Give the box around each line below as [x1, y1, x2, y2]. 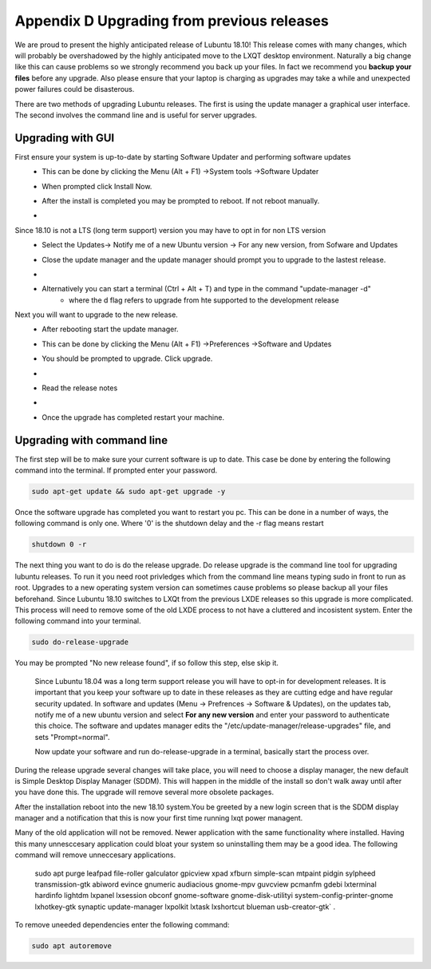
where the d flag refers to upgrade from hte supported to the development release [69, 295, 339, 305]
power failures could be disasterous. [14, 85, 135, 94]
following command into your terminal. [14, 616, 141, 626]
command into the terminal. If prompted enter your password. [14, 465, 218, 475]
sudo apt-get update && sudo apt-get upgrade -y [31, 487, 226, 496]
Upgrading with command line [14, 433, 168, 447]
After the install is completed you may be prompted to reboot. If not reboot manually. [42, 196, 320, 205]
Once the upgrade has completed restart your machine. [42, 412, 225, 422]
